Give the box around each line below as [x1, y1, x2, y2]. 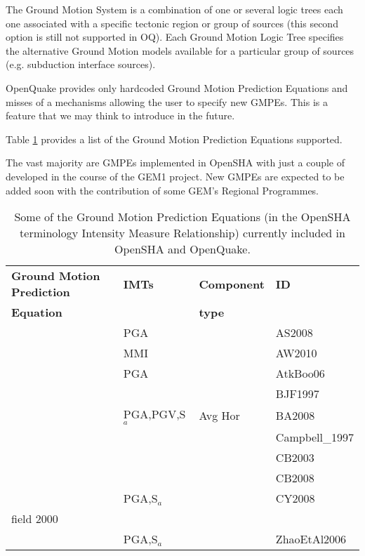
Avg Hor [199, 407, 240, 424]
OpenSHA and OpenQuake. [114, 241, 251, 258]
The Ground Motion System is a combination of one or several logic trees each [6, 2, 343, 16]
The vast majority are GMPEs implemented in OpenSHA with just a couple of [6, 155, 345, 170]
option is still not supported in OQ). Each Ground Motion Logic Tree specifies [6, 29, 344, 44]
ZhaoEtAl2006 [275, 531, 347, 548]
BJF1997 [275, 385, 319, 402]
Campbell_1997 [275, 429, 354, 446]
